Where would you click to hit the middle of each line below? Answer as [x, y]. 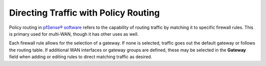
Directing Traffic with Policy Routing [84, 13]
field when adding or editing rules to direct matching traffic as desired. [81, 57]
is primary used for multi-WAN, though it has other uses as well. [74, 34]
